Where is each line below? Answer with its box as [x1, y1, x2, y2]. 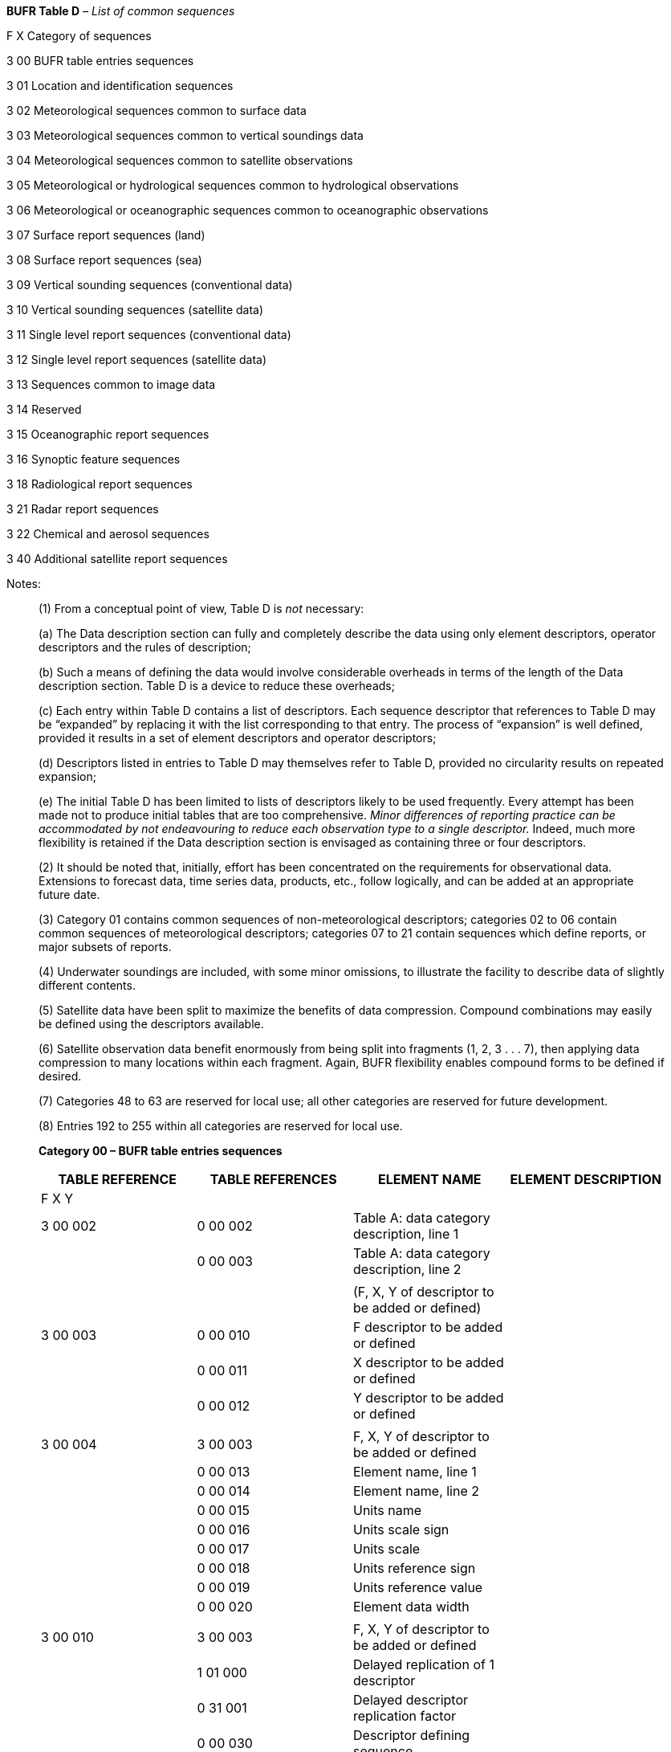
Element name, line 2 [353, 1483, 480, 1499]
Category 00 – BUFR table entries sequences [39, 1144, 283, 1158]
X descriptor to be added [353, 1354, 504, 1370]
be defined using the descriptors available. [39, 1017, 264, 1031]
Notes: [6, 577, 41, 590]
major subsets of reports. [39, 940, 172, 954]
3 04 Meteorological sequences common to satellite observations [6, 153, 353, 167]
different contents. [39, 978, 136, 992]
